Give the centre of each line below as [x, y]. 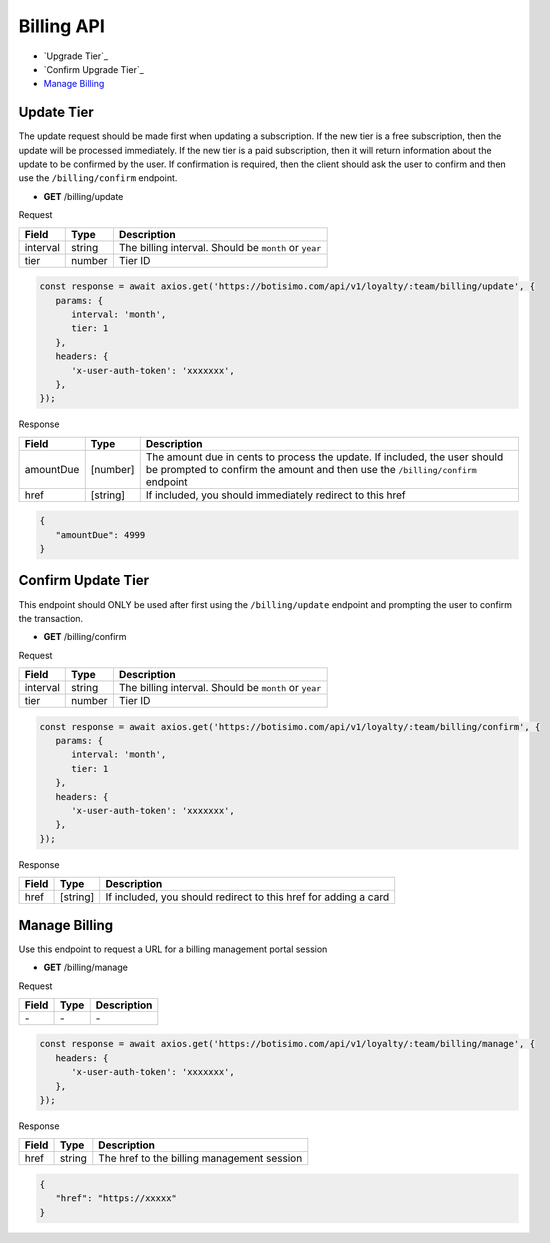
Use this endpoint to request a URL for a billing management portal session [173, 949]
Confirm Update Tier [84, 580]
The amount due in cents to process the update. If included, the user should [324, 457]
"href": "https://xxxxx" [116, 1198]
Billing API [61, 26]
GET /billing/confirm [85, 637]
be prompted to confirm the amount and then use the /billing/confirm [311, 469]
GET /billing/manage [86, 967]
